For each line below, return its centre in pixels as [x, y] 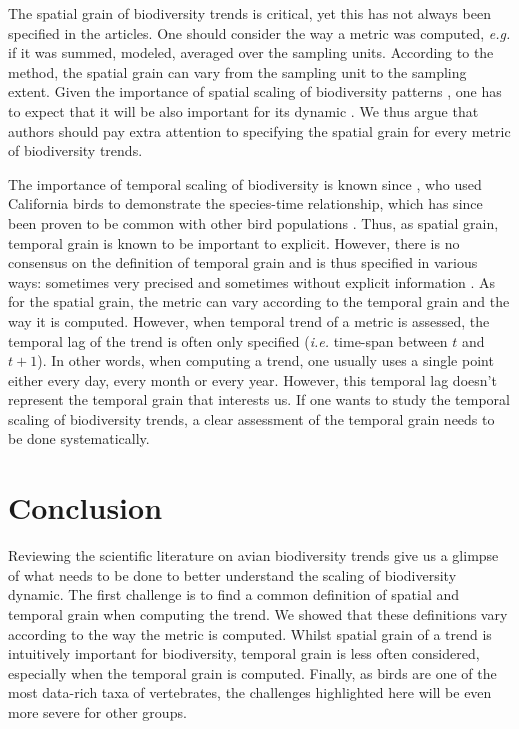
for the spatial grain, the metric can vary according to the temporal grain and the [259, 301]
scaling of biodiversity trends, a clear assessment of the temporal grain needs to [251, 418]
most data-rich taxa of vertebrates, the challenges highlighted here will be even [250, 692]
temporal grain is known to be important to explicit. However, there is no [234, 242]
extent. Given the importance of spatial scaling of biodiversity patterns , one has [255, 91]
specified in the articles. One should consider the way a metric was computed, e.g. [259, 32]
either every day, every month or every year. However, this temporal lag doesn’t [252, 379]
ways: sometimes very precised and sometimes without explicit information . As [252, 281]
